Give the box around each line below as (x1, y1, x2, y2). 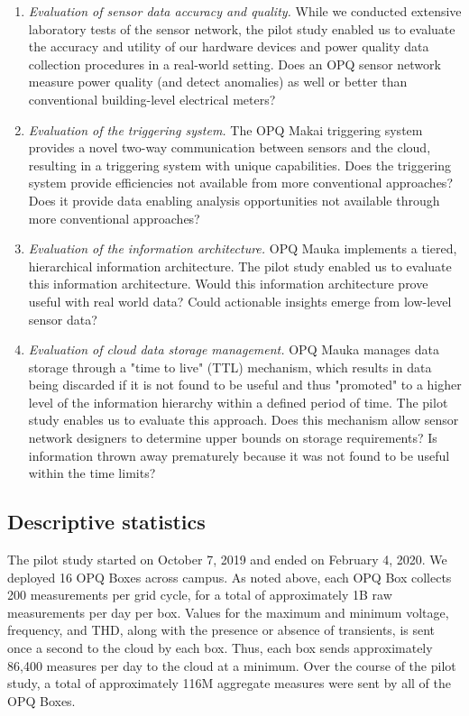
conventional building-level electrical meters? (28, 89, 276, 108)
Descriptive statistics (7, 508, 206, 536)
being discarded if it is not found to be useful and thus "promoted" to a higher (28, 375, 462, 394)
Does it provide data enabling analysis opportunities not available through (28, 190, 440, 209)
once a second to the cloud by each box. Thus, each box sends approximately (7, 638, 433, 657)
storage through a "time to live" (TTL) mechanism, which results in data (28, 357, 432, 376)
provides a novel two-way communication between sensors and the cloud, (28, 138, 431, 157)
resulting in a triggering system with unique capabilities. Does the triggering (28, 155, 452, 174)
